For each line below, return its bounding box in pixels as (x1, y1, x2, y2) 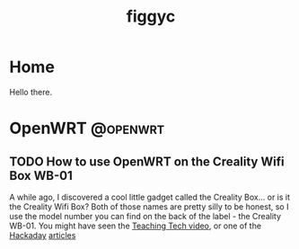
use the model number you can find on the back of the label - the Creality (9, 210, 281, 221)
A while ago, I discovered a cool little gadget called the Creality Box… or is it (9, 191, 290, 202)
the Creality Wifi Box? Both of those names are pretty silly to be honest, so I (9, 200, 289, 212)
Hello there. (9, 86, 52, 97)
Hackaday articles (9, 229, 76, 240)
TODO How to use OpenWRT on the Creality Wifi (9, 154, 285, 169)
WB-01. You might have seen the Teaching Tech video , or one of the (9, 220, 262, 231)
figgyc (126, 6, 176, 27)
